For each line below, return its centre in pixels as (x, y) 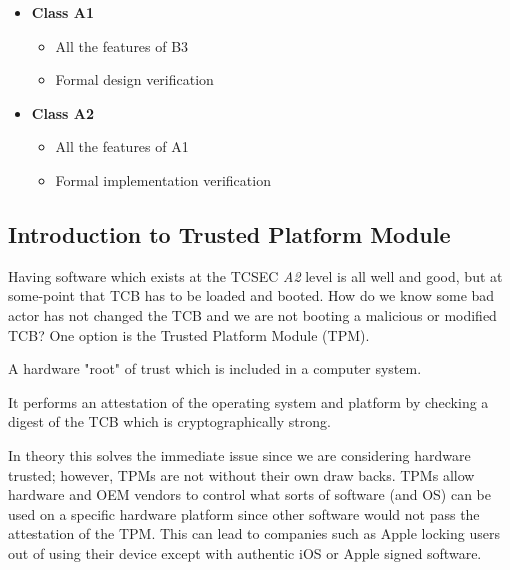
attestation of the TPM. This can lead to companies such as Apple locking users (254, 533)
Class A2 (63, 112)
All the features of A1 (122, 146)
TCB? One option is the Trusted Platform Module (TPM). (189, 334)
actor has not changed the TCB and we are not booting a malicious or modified (252, 314)
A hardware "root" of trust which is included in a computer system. (215, 368)
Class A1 (63, 12)
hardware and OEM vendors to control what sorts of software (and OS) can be (249, 494)
